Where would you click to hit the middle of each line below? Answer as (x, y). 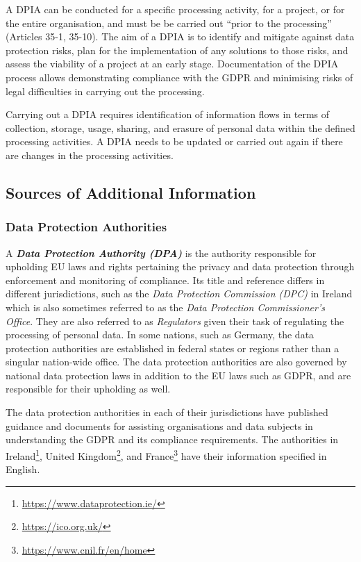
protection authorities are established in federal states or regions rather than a (173, 348)
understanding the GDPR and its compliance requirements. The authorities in (172, 439)
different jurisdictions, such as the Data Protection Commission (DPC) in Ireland (179, 294)
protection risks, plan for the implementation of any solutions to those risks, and (177, 50)
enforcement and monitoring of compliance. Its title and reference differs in (165, 280)
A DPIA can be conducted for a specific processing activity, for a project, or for (175, 9)
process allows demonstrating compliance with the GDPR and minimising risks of (179, 77)
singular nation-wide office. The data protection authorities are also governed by (176, 362)
